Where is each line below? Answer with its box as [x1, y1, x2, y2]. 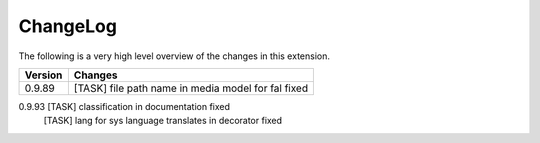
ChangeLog [18, 15, 117, 37]
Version [24, 68, 63, 82]
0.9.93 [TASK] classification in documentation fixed [18, 100, 230, 112]
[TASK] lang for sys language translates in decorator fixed [43, 115, 283, 127]
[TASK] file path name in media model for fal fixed [73, 81, 309, 95]
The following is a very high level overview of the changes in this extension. [18, 50, 330, 62]
